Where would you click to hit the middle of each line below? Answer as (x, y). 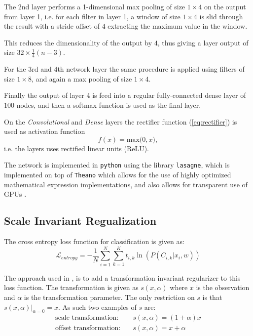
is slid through (221, 16)
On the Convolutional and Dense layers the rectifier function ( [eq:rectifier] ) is (121, 121)
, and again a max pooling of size (82, 78)
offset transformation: (88, 328)
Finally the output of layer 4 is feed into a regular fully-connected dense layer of (125, 95)
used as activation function (45, 131)
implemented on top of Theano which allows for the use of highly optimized (118, 175)
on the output (225, 6)
